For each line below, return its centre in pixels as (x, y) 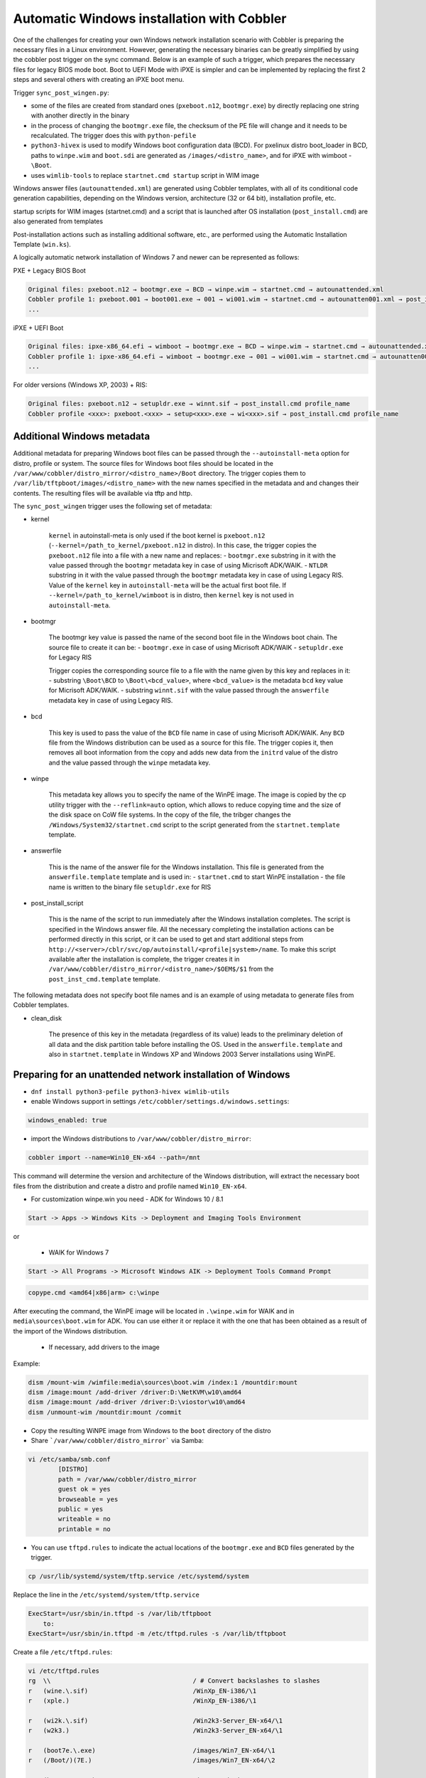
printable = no (84, 1529)
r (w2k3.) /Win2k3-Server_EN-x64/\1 (155, 1731)
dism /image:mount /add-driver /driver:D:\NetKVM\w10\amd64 (135, 1392)
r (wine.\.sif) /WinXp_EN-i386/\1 (142, 1691)
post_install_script (57, 903)
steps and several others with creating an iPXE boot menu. (99, 80)
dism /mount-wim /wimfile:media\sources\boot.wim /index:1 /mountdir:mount (163, 1382)
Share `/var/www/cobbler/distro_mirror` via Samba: (117, 1441)
